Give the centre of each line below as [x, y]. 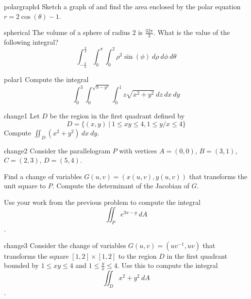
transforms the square [36, 256]
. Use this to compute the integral [167, 265]
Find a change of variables [43, 176]
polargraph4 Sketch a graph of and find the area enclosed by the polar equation [122, 6]
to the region [138, 256]
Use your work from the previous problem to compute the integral [102, 202]
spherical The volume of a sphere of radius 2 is [73, 32]
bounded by [21, 265]
